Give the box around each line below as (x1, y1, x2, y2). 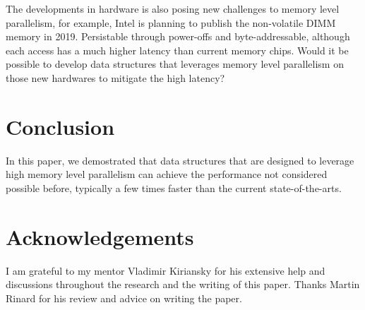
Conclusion (6, 112, 115, 141)
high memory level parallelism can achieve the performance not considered (6, 167, 328, 181)
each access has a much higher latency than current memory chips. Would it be (6, 42, 349, 57)
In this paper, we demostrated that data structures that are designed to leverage (6, 153, 354, 167)
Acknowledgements (6, 222, 194, 251)
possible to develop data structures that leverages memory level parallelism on (6, 56, 344, 71)
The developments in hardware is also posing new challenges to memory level (6, 1, 340, 16)
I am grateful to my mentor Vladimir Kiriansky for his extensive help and (6, 263, 325, 278)
